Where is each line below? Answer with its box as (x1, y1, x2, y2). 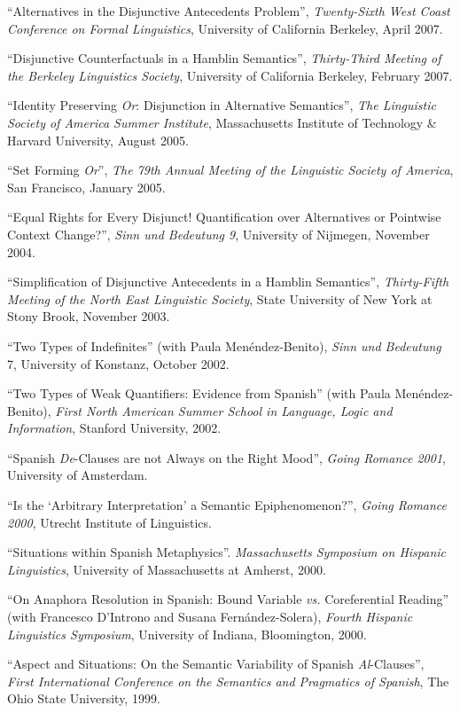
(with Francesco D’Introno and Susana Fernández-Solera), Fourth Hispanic (7, 607, 413, 626)
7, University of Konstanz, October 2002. (7, 354, 230, 372)
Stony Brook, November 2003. (7, 307, 170, 325)
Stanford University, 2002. (79, 419, 222, 437)
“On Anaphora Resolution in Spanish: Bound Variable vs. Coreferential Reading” (7, 590, 449, 608)
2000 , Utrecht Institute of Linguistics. (7, 513, 212, 531)
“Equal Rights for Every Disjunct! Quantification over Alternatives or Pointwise (7, 208, 441, 226)
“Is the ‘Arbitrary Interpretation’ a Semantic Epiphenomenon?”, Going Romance (7, 496, 448, 514)
